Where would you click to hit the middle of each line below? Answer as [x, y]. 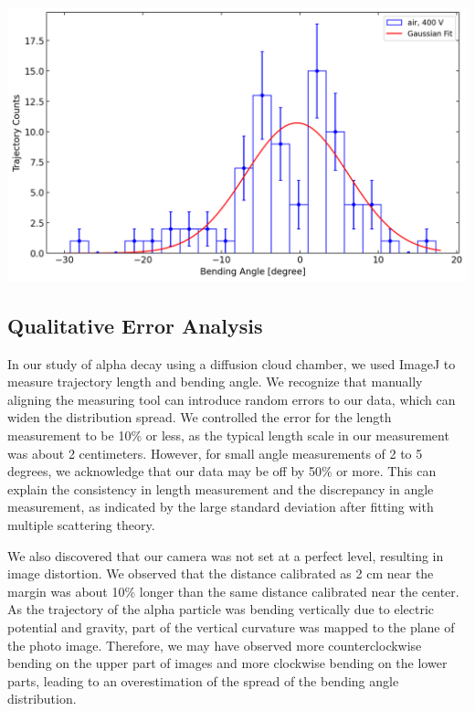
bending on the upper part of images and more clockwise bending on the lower [227, 663]
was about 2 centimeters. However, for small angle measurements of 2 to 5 [215, 453]
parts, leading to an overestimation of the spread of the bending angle [203, 680]
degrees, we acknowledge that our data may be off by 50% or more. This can [222, 471]
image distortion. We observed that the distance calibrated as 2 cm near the [221, 573]
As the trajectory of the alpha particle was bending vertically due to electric [221, 609]
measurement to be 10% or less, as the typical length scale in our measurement [228, 435]
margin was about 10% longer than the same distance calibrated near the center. [233, 591]
